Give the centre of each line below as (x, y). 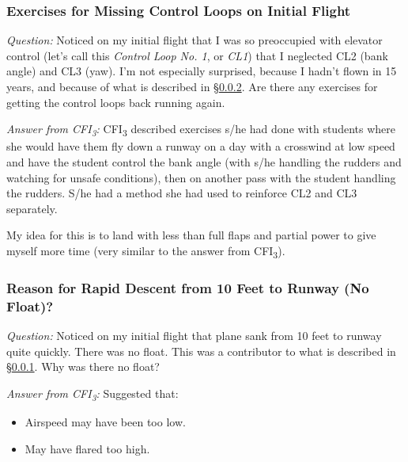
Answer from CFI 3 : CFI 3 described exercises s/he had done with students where (201, 130)
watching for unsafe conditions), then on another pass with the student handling (201, 177)
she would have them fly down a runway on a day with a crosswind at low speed (201, 146)
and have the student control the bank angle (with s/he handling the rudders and (204, 161)
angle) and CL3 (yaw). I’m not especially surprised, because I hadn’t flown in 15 (202, 71)
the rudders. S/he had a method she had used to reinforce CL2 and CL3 (182, 193)
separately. (32, 208)
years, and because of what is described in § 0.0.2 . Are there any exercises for (192, 86)
